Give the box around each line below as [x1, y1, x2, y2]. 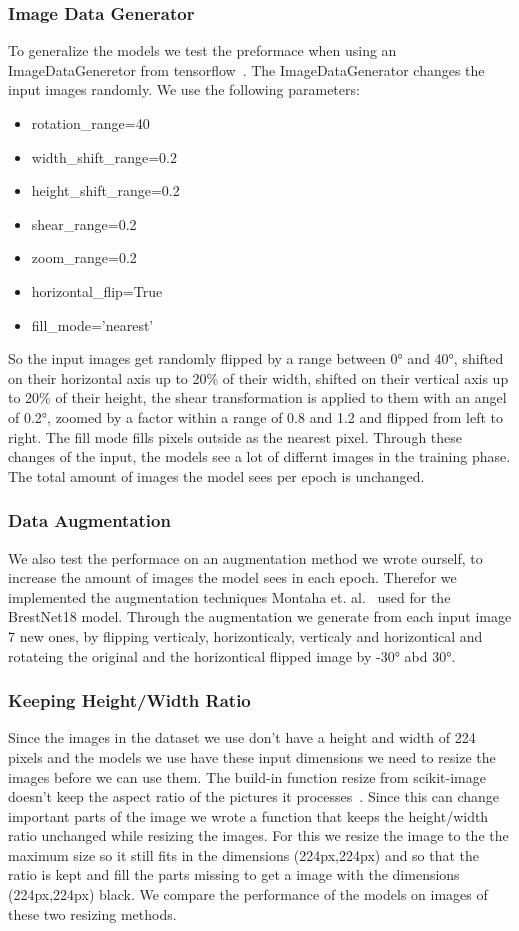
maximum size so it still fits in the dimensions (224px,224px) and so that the [8, 844, 480, 865]
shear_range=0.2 [31, 213, 137, 234]
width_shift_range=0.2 [31, 146, 178, 167]
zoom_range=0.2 [31, 247, 137, 268]
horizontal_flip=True [31, 280, 163, 301]
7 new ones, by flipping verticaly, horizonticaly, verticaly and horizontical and [8, 625, 483, 646]
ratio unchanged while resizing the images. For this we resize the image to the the [8, 825, 509, 846]
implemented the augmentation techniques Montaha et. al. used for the [8, 586, 451, 607]
